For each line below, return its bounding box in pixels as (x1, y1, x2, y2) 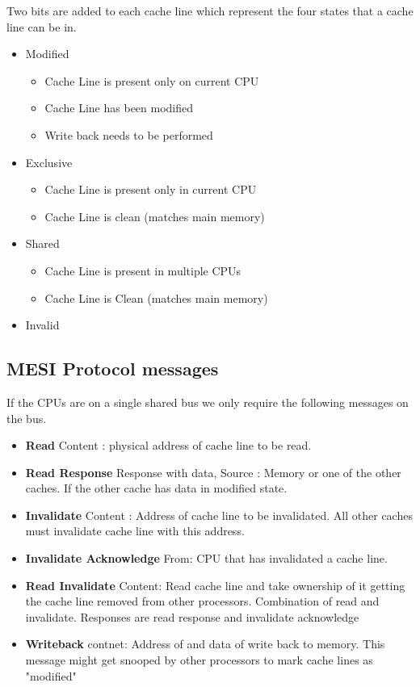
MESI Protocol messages (6, 356, 219, 381)
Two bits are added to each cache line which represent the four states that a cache (6, 2, 414, 19)
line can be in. (6, 18, 77, 35)
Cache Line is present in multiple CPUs (44, 262, 241, 279)
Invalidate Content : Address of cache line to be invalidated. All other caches (25, 506, 413, 523)
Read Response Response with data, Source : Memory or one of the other (25, 463, 401, 480)
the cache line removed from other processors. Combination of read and (25, 593, 380, 610)
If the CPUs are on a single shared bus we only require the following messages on (6, 393, 409, 410)
